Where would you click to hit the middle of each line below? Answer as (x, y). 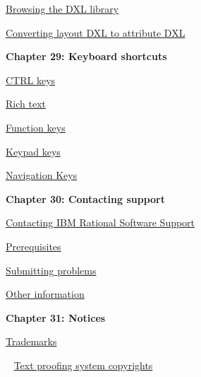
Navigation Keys (42, 175)
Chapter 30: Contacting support (86, 198)
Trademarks (31, 341)
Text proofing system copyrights (83, 365)
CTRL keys (31, 80)
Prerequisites (33, 246)
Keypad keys (33, 151)
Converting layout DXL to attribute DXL (96, 32)
